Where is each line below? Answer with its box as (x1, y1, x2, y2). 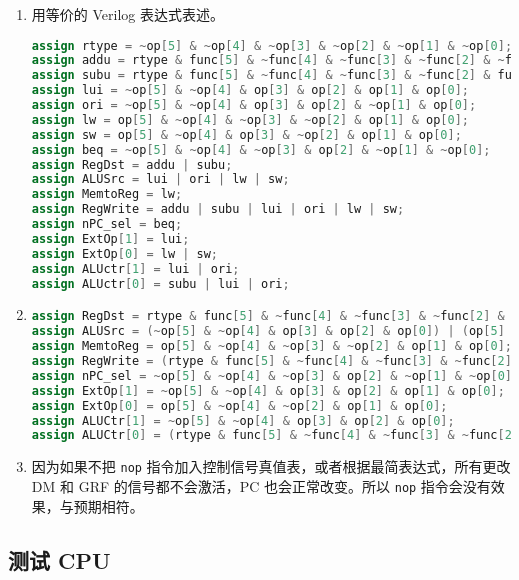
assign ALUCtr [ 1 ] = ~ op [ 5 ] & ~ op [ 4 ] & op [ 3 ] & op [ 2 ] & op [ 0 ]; (31, 413, 455, 428)
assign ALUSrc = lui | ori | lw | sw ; (31, 172, 290, 187)
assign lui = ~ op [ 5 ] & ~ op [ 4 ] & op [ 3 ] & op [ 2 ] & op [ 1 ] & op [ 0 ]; (31, 83, 469, 98)
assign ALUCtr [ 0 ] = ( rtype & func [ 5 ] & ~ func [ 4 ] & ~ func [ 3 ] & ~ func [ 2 (31, 428, 512, 443)
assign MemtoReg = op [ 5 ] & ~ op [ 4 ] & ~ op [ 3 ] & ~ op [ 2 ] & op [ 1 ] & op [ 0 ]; (31, 339, 512, 354)
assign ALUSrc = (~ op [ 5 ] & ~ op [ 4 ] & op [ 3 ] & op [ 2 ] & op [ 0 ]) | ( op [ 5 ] (31, 324, 505, 339)
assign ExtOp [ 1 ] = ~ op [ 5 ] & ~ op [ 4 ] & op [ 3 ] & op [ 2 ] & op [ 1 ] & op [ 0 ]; (31, 383, 505, 398)
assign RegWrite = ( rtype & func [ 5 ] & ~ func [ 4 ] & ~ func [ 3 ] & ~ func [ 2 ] (31, 354, 512, 369)
